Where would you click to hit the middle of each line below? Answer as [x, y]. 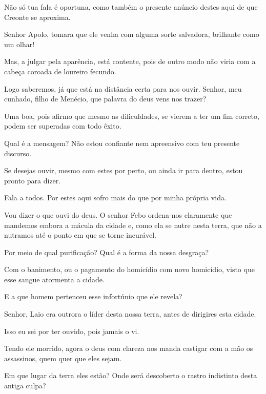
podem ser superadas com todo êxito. [63, 126]
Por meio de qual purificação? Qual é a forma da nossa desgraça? [107, 252]
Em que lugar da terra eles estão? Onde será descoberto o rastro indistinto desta [131, 375]
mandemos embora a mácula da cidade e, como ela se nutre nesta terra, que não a [133, 225]
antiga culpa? [25, 386]
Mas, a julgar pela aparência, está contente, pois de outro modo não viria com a [130, 61]
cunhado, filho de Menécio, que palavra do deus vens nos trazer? [105, 99]
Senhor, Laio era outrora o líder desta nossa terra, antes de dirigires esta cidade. [130, 314]
